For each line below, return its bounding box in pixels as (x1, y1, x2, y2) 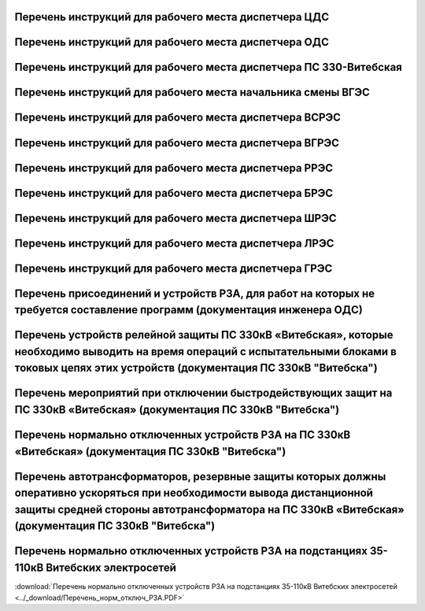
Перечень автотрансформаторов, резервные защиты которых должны (14, 469, 386, 483)
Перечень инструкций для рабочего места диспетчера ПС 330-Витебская (14, 61, 403, 74)
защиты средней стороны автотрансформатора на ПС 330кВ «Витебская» (14, 502, 405, 516)
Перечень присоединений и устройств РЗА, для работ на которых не (14, 287, 375, 300)
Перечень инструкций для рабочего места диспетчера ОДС (14, 35, 330, 49)
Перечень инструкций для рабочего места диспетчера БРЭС (14, 186, 334, 200)
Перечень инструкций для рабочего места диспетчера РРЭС (14, 161, 334, 175)
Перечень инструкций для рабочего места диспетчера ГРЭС (14, 261, 333, 275)
